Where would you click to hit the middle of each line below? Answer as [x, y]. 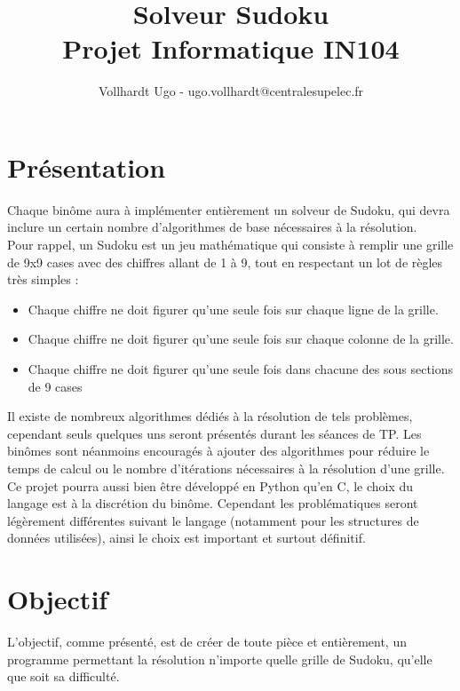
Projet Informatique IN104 [231, 48]
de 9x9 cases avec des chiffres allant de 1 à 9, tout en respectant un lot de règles [225, 262]
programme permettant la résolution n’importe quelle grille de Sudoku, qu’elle [220, 659]
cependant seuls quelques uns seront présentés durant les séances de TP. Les [214, 433]
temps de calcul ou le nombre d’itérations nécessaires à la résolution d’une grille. [226, 468]
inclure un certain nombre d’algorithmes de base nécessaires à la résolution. [212, 227]
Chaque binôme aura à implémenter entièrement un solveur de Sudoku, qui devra [229, 209]
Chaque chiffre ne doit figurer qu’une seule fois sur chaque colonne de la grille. [241, 339]
